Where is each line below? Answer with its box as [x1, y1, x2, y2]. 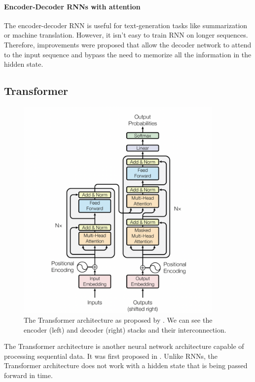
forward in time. [4, 370, 53, 380]
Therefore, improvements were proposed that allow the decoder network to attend [4, 39, 252, 49]
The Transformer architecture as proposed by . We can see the [24, 315, 213, 325]
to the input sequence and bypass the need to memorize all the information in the [4, 49, 252, 59]
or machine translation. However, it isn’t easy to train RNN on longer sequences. [4, 30, 248, 40]
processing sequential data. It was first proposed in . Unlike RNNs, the [4, 350, 218, 361]
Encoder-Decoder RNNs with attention [4, 1, 141, 11]
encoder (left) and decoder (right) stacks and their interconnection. [24, 324, 226, 335]
